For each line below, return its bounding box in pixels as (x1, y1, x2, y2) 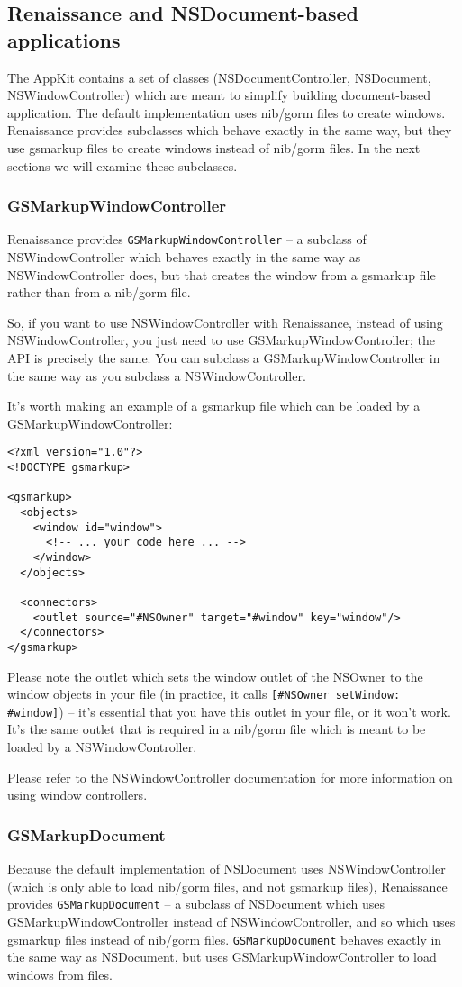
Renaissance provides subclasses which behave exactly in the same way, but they (7, 121, 452, 140)
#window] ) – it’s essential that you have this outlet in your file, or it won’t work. (7, 702, 451, 720)
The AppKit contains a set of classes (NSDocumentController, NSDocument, (7, 68, 431, 86)
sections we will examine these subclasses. (7, 156, 238, 175)
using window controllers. (7, 785, 148, 804)
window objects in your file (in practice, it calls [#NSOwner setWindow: (7, 684, 401, 703)
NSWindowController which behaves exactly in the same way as (7, 248, 361, 267)
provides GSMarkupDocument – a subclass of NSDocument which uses (7, 894, 385, 913)
